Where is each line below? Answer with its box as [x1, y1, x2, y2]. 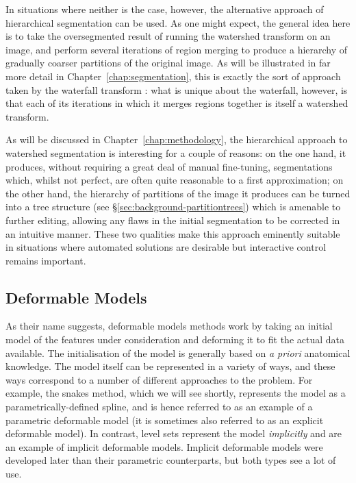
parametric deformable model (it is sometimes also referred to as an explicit [5, 412, 324, 427]
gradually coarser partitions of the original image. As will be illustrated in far [5, 55, 331, 70]
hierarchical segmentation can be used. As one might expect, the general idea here [5, 15, 351, 29]
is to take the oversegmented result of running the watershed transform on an [5, 29, 331, 43]
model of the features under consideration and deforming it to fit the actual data [5, 332, 345, 347]
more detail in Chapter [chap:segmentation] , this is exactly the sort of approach [5, 69, 341, 83]
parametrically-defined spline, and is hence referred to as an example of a [5, 399, 313, 414]
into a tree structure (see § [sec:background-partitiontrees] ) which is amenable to [5, 199, 341, 214]
